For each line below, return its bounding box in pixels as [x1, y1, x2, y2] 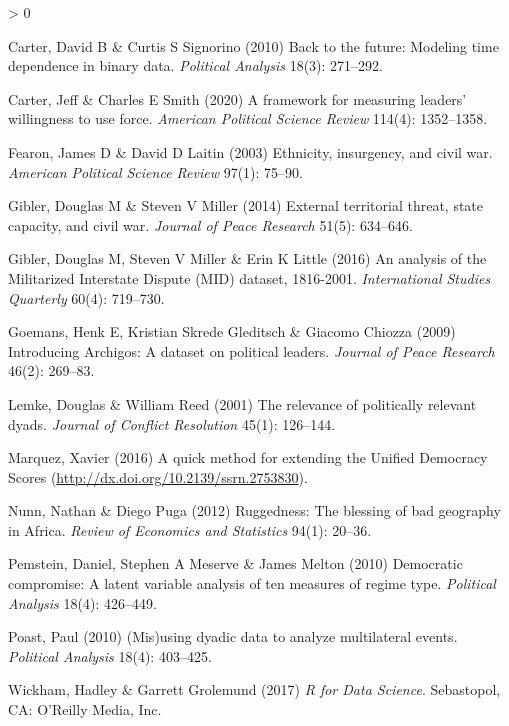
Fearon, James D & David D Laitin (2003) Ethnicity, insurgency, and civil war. [8, 141, 493, 162]
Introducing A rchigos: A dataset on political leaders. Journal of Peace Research [8, 340, 495, 361]
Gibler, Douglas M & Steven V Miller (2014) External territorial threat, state [8, 195, 484, 216]
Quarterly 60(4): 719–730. [8, 287, 165, 308]
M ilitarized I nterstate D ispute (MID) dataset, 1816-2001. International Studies [8, 267, 491, 288]
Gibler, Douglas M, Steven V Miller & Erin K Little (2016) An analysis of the [8, 248, 487, 269]
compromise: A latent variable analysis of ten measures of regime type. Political [8, 573, 496, 594]
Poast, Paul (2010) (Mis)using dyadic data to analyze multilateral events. [8, 626, 458, 647]
